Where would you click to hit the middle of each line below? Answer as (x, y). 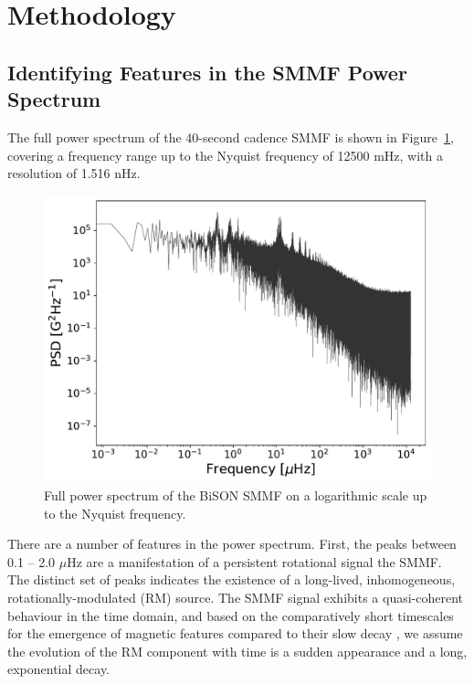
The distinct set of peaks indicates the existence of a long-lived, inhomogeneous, (232, 579)
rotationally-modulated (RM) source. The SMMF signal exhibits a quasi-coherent (236, 597)
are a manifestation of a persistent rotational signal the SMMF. (264, 561)
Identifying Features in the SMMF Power (207, 72)
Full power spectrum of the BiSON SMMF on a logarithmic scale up (236, 495)
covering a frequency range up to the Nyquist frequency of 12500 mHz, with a (226, 155)
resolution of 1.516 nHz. (74, 173)
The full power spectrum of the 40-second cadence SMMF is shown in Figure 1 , (231, 137)
